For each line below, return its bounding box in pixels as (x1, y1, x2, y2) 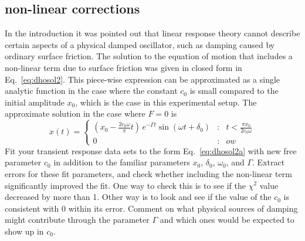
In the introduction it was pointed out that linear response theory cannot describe (5, 27, 300, 39)
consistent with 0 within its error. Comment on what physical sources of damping (5, 202, 298, 214)
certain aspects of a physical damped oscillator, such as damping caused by (5, 38, 275, 50)
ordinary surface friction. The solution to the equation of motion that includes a (5, 50, 293, 62)
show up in (5, 225, 44, 237)
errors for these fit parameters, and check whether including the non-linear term (5, 167, 292, 179)
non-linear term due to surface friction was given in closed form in (5, 61, 242, 73)
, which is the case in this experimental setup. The (75, 96, 257, 108)
